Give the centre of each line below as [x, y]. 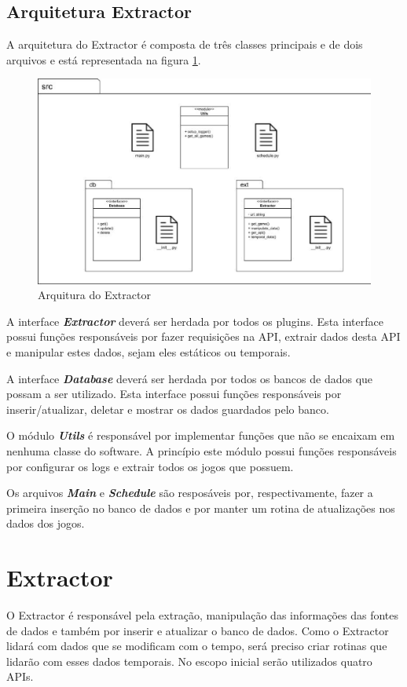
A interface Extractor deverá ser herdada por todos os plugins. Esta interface [195, 321]
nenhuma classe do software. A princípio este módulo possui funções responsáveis [202, 451]
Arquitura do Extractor [94, 295]
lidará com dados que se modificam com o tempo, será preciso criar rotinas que [197, 646]
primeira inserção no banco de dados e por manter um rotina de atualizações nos [201, 508]
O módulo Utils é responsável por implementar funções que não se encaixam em [201, 435]
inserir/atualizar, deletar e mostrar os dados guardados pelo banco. [168, 409]
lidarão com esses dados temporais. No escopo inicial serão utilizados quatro [189, 661]
